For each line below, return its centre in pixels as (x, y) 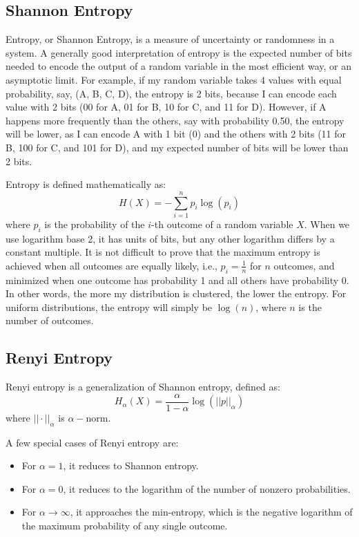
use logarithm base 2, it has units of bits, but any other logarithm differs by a (170, 238)
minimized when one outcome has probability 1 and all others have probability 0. (177, 280)
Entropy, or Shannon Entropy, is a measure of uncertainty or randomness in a (170, 39)
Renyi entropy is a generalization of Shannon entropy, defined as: (143, 387)
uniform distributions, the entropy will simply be (109, 307)
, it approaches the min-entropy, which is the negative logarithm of (211, 512)
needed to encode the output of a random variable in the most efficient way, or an (179, 66)
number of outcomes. (50, 320)
